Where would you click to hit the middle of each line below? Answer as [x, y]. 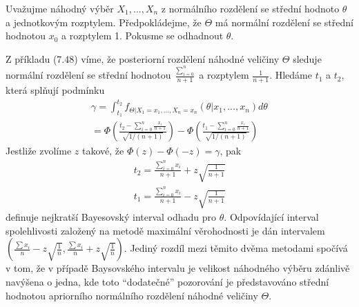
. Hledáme [291, 75]
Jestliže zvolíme [39, 151]
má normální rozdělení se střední [284, 22]
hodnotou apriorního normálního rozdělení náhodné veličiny [132, 295]
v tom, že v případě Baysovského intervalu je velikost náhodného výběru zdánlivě [178, 268]
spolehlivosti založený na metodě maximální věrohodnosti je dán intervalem [165, 230]
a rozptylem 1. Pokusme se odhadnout [143, 36]
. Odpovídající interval [271, 217]
